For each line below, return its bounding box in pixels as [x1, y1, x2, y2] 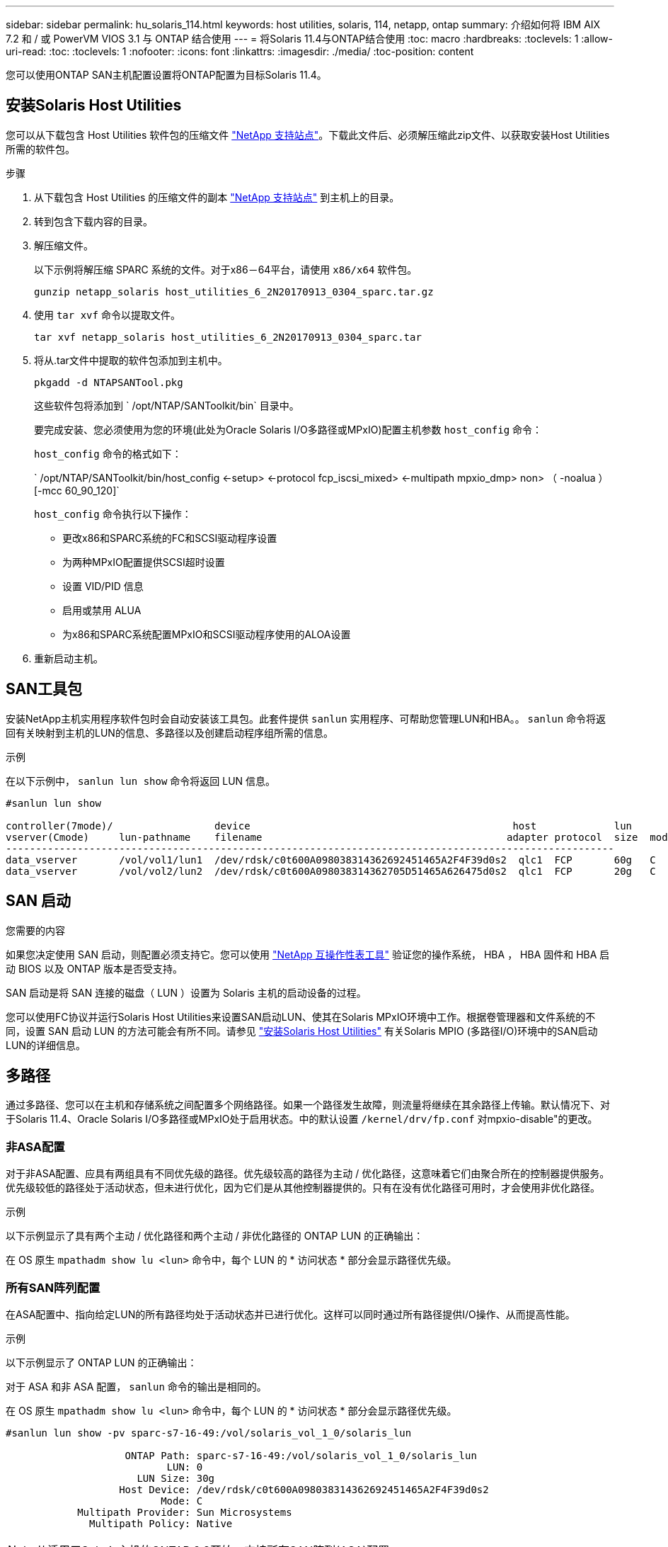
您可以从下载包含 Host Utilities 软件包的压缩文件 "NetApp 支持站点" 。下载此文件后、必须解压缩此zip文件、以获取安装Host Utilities [6, 128, 610, 141]
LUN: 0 [166, 1461, 203, 1473]
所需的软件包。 [6, 142, 75, 155]
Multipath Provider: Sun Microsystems [77, 1506, 292, 1518]
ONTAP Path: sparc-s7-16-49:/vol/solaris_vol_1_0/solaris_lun [125, 1449, 477, 1461]
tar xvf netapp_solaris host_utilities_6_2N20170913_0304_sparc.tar [34, 331, 422, 343]
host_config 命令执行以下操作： [34, 507, 192, 520]
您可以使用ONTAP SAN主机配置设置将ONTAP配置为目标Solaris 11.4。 [6, 69, 327, 81]
